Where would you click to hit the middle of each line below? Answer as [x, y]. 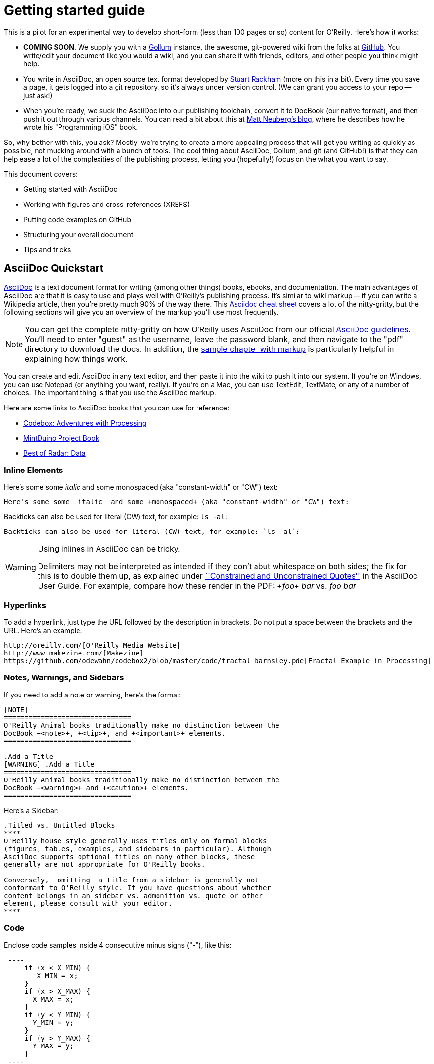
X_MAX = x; [53, 999]
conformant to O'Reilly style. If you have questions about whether [138, 888]
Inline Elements [34, 470]
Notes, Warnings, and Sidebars [64, 678]
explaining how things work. [76, 358]
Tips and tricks [47, 249]
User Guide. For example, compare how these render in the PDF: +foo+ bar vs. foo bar [197, 586]
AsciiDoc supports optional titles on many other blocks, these [129, 856]
